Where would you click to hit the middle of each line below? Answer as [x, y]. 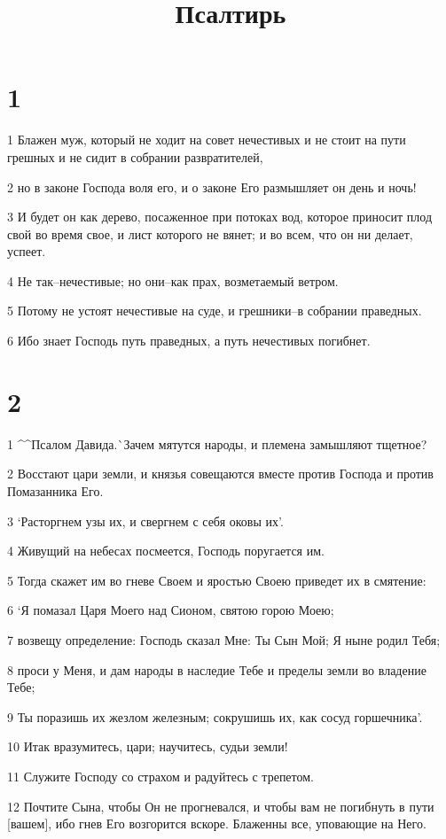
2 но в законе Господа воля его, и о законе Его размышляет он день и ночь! [212, 186]
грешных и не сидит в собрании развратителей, [135, 156]
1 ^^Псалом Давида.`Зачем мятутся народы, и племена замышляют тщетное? [217, 443]
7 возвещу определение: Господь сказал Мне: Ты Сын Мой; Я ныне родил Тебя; [224, 639]
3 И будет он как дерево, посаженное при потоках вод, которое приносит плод [220, 217]
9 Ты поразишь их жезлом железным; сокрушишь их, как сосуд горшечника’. [215, 716]
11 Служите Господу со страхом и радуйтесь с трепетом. [161, 776]
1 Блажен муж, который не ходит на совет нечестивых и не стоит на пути [207, 140]
